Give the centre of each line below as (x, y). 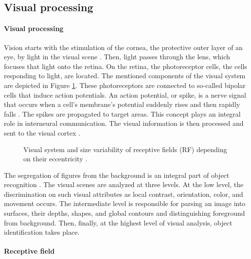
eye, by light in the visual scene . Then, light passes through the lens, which (117, 57)
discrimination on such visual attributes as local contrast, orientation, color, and (124, 194)
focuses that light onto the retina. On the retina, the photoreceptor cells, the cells (125, 66)
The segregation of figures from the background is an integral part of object (117, 175)
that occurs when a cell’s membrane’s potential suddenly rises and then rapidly (122, 104)
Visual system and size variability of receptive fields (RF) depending (125, 149)
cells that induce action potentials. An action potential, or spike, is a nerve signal (125, 95)
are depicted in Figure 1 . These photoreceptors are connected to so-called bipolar (125, 85)
